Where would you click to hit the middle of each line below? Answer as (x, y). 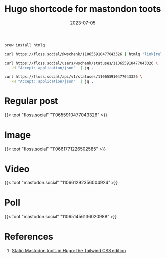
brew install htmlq (25, 45)
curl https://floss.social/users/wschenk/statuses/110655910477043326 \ (81, 63)
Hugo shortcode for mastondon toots (83, 9)
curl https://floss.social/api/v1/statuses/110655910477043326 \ (73, 77)
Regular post (31, 101)
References (29, 237)
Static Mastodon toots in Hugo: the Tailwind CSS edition (69, 250)
